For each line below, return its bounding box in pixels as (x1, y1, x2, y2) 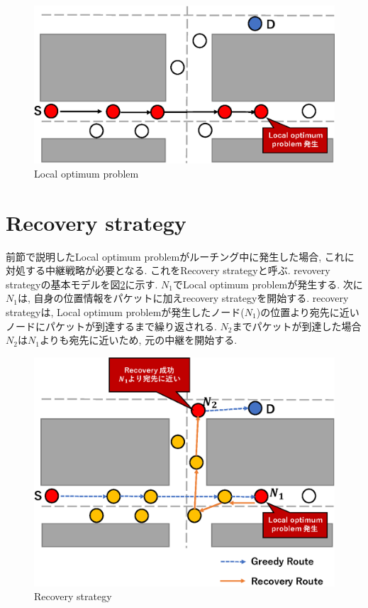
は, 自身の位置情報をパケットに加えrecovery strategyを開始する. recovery (17, 291, 349, 305)
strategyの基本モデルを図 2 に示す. (6, 276, 158, 291)
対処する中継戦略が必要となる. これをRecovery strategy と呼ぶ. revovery (6, 263, 330, 278)
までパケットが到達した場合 (232, 318, 362, 333)
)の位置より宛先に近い (256, 305, 359, 320)
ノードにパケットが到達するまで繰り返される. (6, 318, 217, 333)
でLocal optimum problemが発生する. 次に (173, 276, 363, 291)
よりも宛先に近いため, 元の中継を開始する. (39, 332, 238, 347)
